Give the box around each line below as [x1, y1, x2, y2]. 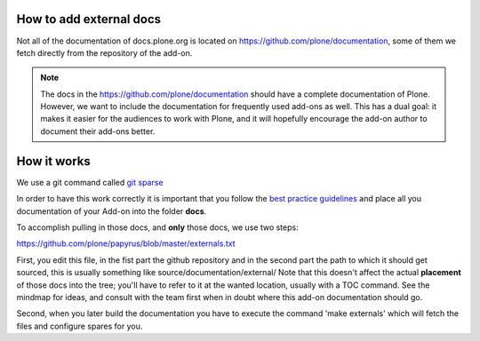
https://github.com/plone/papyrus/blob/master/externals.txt [16, 238, 236, 249]
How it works [16, 154, 91, 169]
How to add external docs [16, 12, 162, 27]
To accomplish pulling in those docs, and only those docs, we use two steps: [16, 222, 299, 233]
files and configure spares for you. [16, 321, 143, 331]
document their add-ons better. [40, 125, 156, 137]
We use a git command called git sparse [16, 177, 164, 187]
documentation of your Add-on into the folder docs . [16, 205, 207, 217]
